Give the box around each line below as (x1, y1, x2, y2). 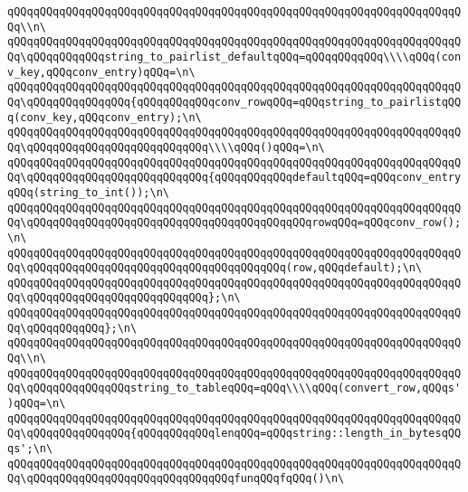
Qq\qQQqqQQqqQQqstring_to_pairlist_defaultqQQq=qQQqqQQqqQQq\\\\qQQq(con (7, 50, 462, 63)
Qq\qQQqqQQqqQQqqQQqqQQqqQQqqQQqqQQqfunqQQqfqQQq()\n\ (7, 472, 345, 486)
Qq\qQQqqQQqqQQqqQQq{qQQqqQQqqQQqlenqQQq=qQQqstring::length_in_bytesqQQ (7, 427, 462, 440)
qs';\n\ (7, 442, 53, 456)
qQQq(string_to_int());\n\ (7, 185, 169, 199)
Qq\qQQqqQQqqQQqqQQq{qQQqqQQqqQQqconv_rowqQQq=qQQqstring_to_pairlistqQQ (7, 95, 462, 109)
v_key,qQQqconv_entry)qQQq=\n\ (7, 65, 196, 79)
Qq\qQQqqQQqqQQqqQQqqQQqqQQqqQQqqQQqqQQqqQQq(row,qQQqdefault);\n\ (7, 261, 423, 275)
